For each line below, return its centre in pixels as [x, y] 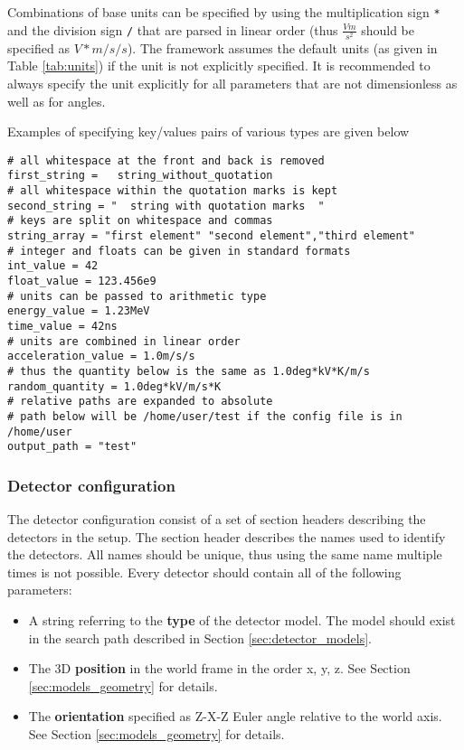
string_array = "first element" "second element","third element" [212, 236]
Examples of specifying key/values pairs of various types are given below [208, 131]
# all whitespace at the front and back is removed [166, 160]
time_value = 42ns [62, 326]
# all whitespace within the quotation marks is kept [173, 191]
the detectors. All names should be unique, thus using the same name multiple [225, 554]
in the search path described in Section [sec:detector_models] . [200, 637]
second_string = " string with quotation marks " [166, 206]
